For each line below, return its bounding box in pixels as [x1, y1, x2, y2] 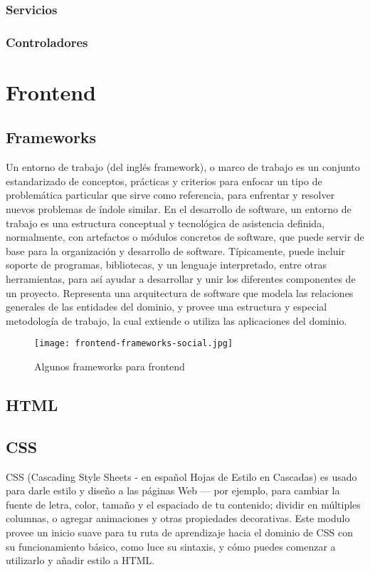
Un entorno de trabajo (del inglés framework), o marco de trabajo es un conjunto [6, 160, 360, 175]
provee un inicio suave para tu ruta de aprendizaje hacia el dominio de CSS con [6, 525, 353, 539]
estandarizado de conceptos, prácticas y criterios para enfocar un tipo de [6, 173, 322, 188]
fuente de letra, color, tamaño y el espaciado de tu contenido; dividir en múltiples [6, 496, 361, 511]
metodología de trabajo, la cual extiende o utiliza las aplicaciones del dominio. [6, 313, 347, 328]
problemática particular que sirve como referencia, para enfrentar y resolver [6, 187, 335, 202]
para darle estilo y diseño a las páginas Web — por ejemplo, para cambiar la [6, 483, 340, 498]
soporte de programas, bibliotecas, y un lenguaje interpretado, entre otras [6, 257, 327, 272]
